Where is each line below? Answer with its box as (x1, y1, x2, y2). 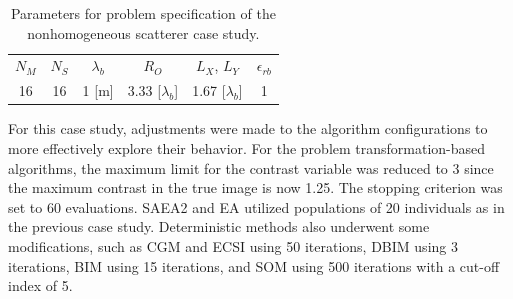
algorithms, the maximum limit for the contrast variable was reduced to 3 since (8, 157, 494, 178)
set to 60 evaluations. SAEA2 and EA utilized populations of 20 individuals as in (8, 196, 505, 217)
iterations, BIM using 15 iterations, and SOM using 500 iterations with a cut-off (8, 255, 500, 276)
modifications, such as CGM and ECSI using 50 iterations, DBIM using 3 (8, 235, 458, 256)
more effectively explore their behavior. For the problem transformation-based (8, 137, 486, 158)
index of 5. (8, 275, 73, 296)
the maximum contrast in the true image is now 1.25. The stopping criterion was (8, 177, 503, 198)
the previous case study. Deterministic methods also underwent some (8, 216, 430, 237)
